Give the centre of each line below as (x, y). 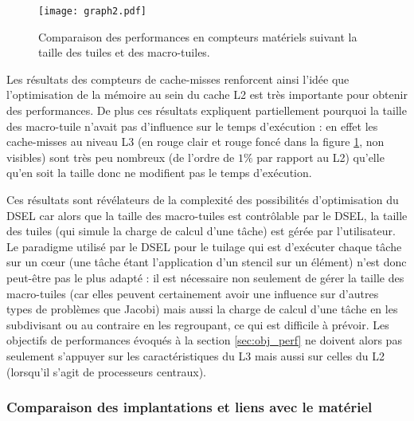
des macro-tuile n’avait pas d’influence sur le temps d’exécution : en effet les (192, 126)
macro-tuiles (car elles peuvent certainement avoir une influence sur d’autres (193, 293)
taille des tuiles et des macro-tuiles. (124, 52)
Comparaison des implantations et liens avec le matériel (189, 407)
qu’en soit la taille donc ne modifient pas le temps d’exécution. (159, 173)
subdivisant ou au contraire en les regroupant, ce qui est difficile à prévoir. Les (198, 324)
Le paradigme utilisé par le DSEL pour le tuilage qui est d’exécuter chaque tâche (204, 246)
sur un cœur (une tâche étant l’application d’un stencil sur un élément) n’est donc (207, 262)
